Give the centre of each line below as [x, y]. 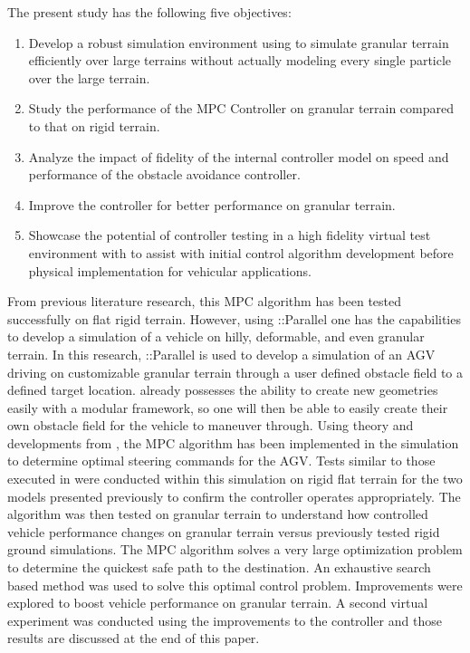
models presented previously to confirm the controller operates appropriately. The [234, 496]
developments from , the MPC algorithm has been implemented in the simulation [233, 442]
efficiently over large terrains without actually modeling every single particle [240, 60]
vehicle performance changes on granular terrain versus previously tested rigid [224, 531]
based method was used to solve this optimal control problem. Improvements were [235, 585]
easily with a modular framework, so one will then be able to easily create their [228, 407]
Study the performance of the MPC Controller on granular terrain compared [241, 108]
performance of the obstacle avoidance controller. [164, 174]
